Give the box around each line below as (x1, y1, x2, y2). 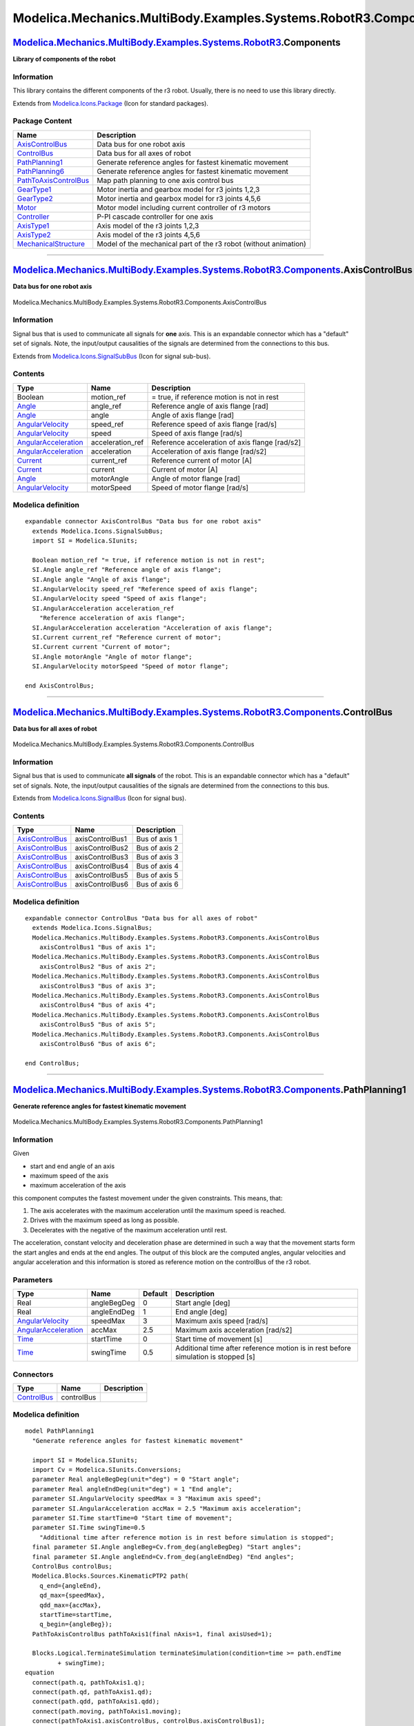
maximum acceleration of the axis (30, 1181, 126, 1190)
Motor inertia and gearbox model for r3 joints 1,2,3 (97, 184, 260, 194)
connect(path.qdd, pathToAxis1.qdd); (32, 1698, 160, 1705)
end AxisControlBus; (25, 681, 95, 690)
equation (25, 1669, 55, 1677)
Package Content (12, 116, 72, 126)
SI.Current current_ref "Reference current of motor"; (32, 633, 222, 641)
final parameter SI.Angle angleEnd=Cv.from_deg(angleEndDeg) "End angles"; (32, 1553, 295, 1560)
